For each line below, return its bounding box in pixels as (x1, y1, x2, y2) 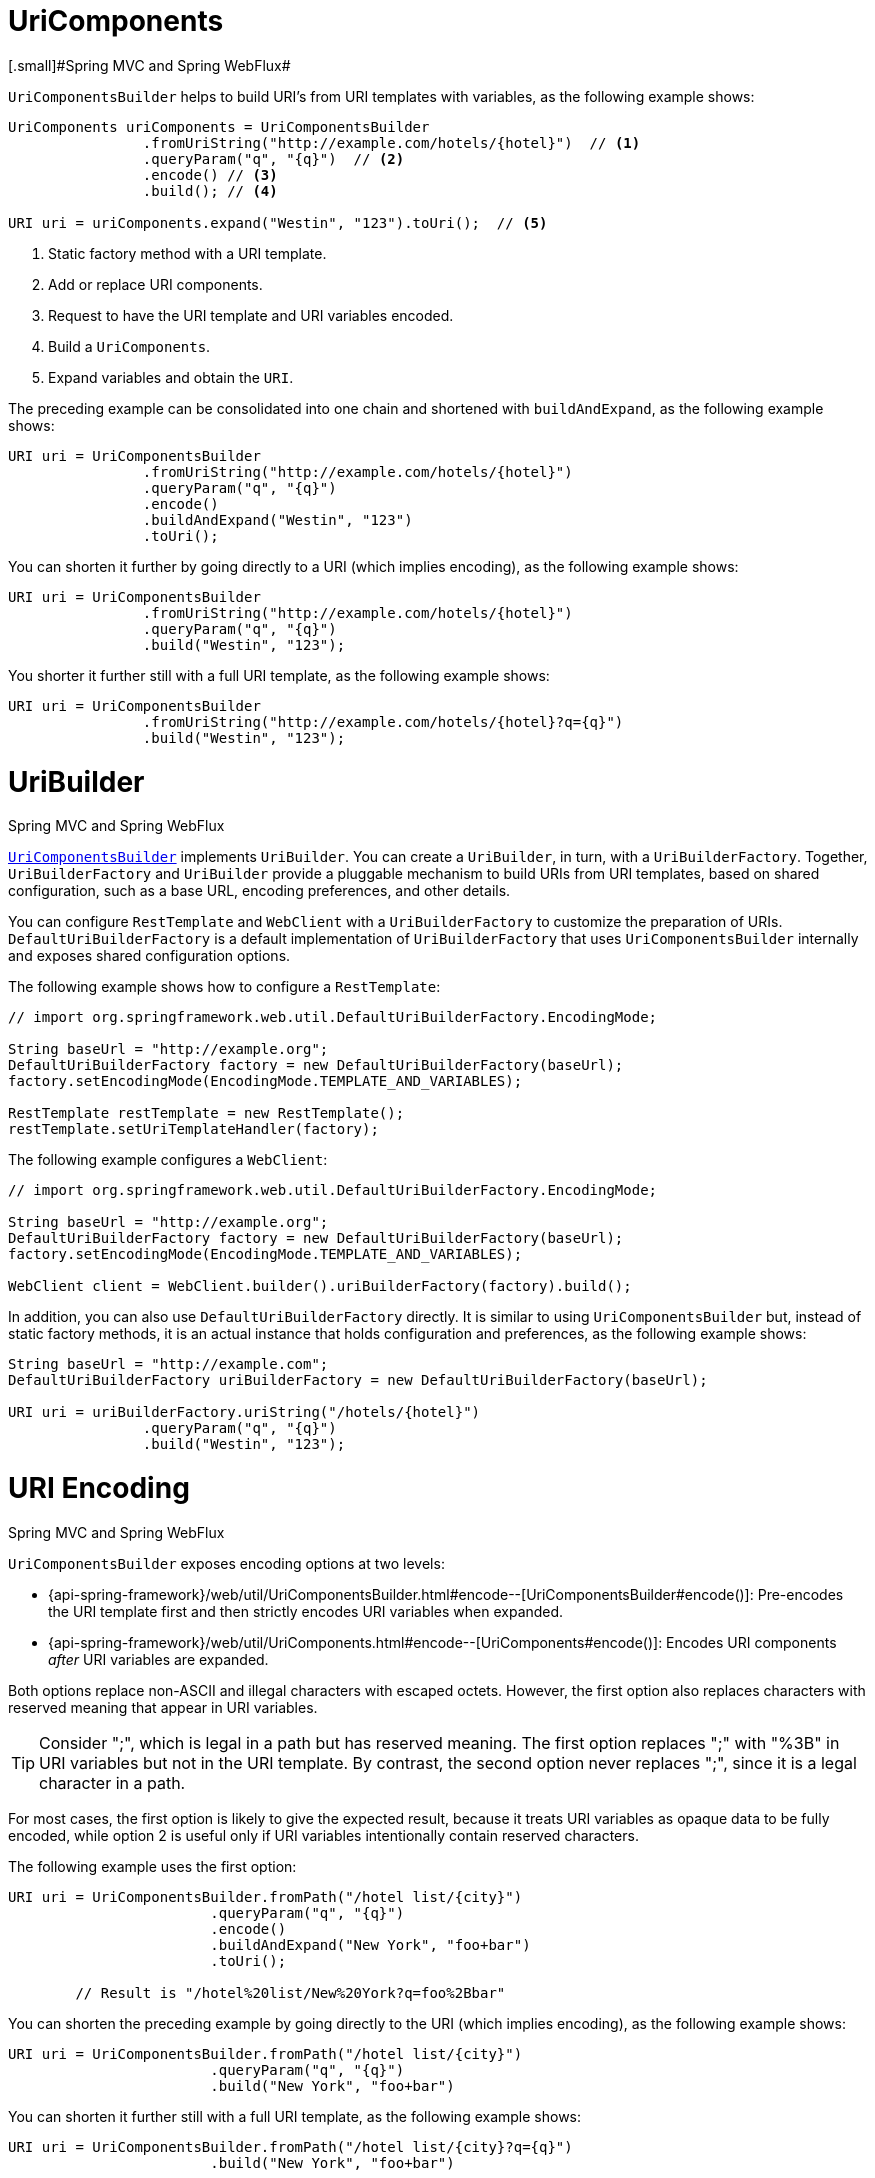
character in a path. (39, 1772, 186, 1793)
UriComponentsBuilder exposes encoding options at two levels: (8, 1554, 445, 1572)
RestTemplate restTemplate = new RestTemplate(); (8, 1105, 405, 1122)
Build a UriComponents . (48, 337, 211, 355)
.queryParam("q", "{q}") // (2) (142, 150, 405, 167)
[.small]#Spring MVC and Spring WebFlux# (8, 56, 291, 74)
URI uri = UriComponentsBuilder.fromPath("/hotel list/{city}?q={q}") (8, 2138, 573, 2155)
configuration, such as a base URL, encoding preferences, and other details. (8, 882, 511, 900)
